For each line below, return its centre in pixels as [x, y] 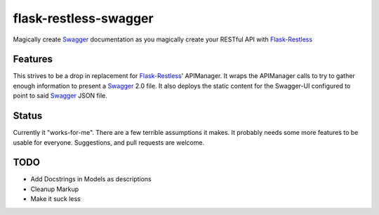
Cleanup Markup [55, 189]
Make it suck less [55, 199]
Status [28, 116]
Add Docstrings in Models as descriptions [91, 179]
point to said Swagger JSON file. [60, 96]
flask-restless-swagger [83, 18]
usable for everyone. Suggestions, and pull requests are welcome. [109, 142]
